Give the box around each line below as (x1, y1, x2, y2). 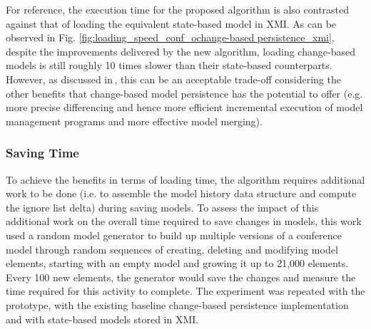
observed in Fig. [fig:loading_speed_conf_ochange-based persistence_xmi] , (6, 30, 335, 45)
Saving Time (6, 144, 79, 162)
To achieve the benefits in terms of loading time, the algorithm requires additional (6, 172, 365, 187)
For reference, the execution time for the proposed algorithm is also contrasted (6, 2, 350, 16)
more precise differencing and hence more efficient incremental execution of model (6, 100, 363, 115)
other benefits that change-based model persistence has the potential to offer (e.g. (6, 85, 363, 100)
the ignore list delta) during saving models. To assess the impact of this (6, 199, 319, 214)
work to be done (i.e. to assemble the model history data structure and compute (6, 186, 357, 201)
